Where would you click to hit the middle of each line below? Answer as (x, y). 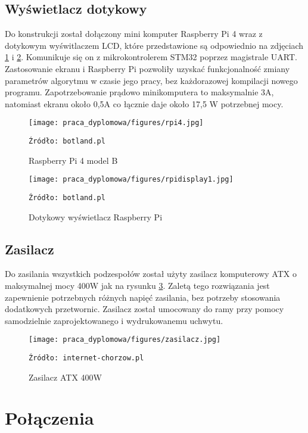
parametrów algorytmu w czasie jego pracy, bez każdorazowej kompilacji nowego (151, 80)
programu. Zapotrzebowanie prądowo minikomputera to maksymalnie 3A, (139, 92)
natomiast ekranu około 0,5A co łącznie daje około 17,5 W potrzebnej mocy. (144, 103)
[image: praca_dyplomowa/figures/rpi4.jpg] (116, 123)
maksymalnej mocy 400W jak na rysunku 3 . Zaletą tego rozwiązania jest (137, 285)
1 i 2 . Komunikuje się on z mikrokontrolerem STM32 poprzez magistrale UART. (151, 57)
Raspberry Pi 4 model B (73, 160)
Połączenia (49, 418)
